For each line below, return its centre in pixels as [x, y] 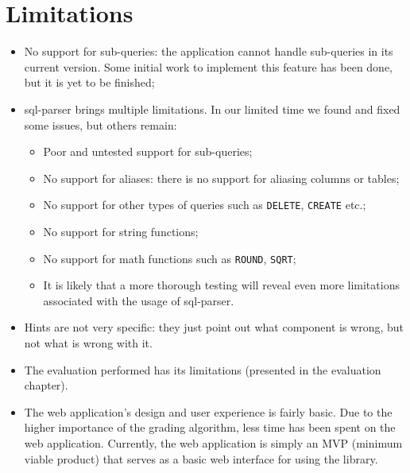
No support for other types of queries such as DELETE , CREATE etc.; [205, 205]
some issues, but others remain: [101, 124]
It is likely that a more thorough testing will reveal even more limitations [221, 285]
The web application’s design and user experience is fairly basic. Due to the [208, 411]
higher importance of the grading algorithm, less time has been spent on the [210, 427]
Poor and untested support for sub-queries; [148, 151]
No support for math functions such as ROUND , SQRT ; [170, 258]
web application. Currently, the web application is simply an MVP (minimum [213, 442]
